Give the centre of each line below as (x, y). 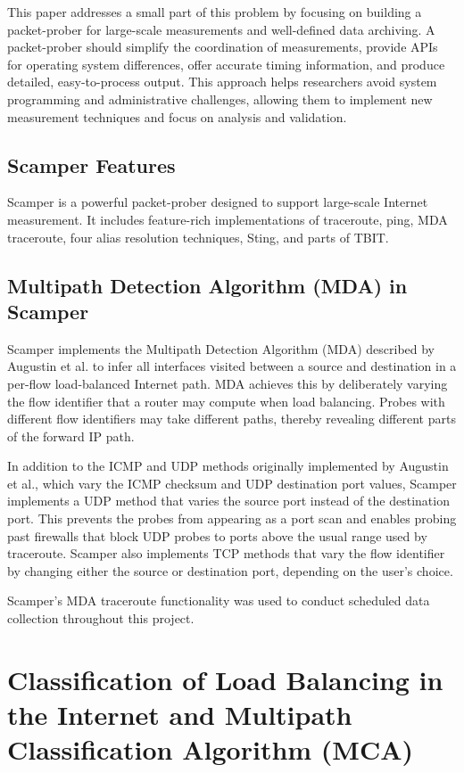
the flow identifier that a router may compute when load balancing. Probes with (226, 401)
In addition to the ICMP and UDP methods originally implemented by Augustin (228, 466)
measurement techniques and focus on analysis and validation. (177, 116)
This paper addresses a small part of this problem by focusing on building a (215, 12)
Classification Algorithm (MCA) (211, 749)
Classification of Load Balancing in (225, 679)
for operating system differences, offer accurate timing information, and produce (226, 64)
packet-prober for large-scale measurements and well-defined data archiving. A (221, 29)
